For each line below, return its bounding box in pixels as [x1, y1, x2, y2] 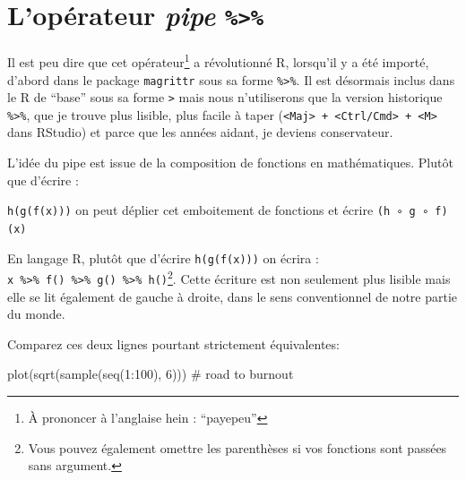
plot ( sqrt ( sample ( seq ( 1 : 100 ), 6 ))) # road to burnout [7, 364, 294, 383]
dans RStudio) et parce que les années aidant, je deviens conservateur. [7, 123, 393, 141]
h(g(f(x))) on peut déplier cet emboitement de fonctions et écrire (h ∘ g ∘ [7, 201, 429, 219]
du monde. [7, 304, 65, 323]
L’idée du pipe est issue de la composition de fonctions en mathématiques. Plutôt [7, 153, 453, 172]
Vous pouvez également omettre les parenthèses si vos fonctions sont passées [28, 438, 447, 457]
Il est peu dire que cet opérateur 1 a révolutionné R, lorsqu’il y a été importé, [7, 50, 429, 71]
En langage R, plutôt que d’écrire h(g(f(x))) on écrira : [7, 248, 319, 267]
